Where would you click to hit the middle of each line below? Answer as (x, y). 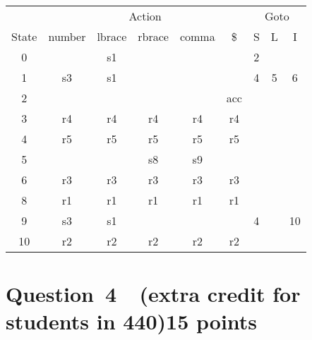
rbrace (153, 36)
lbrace (112, 36)
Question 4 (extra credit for (153, 294)
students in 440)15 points (132, 321)
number (67, 36)
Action (145, 16)
